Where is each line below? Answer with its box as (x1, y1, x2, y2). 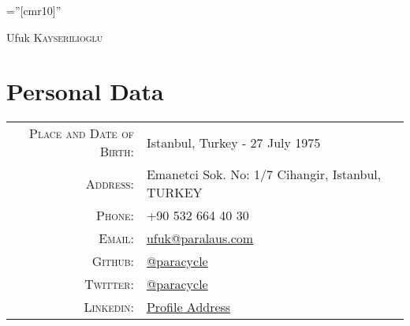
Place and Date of (29, 124, 134, 143)
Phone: (95, 206, 134, 225)
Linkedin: (84, 298, 134, 317)
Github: (91, 252, 134, 271)
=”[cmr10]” (6, 2, 61, 18)
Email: (99, 229, 134, 248)
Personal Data (6, 75, 164, 107)
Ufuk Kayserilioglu (6, 28, 103, 45)
